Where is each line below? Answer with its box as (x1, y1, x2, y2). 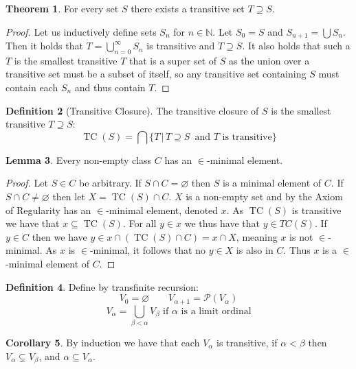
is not (289, 229, 313, 243)
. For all (122, 216, 157, 230)
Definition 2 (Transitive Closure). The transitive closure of (5, 103, 259, 117)
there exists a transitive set (131, 1, 245, 15)
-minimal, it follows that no (89, 243, 205, 257)
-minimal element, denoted (106, 202, 219, 217)
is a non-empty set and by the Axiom (186, 189, 343, 203)
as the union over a (228, 53, 310, 67)
